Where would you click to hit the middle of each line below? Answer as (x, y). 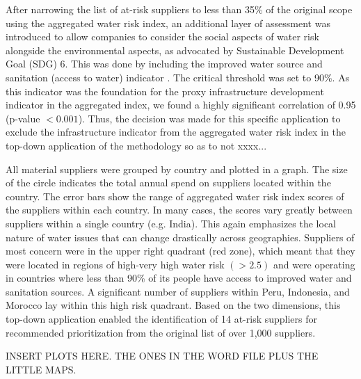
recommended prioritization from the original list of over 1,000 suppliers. (161, 332)
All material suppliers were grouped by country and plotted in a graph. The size (177, 169)
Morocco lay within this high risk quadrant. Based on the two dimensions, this (173, 305)
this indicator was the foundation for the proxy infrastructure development (165, 91)
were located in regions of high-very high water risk (115, 264)
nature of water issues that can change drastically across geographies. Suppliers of (180, 237)
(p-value (23, 118)
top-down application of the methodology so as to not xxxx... (136, 145)
